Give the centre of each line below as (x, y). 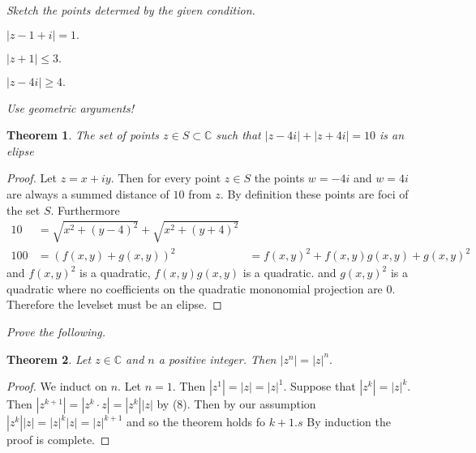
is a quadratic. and (289, 273)
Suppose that (323, 386)
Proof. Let (32, 178)
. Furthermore (85, 209)
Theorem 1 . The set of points (83, 135)
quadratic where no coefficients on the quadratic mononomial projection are (195, 288)
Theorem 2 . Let (49, 359)
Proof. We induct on (57, 386)
